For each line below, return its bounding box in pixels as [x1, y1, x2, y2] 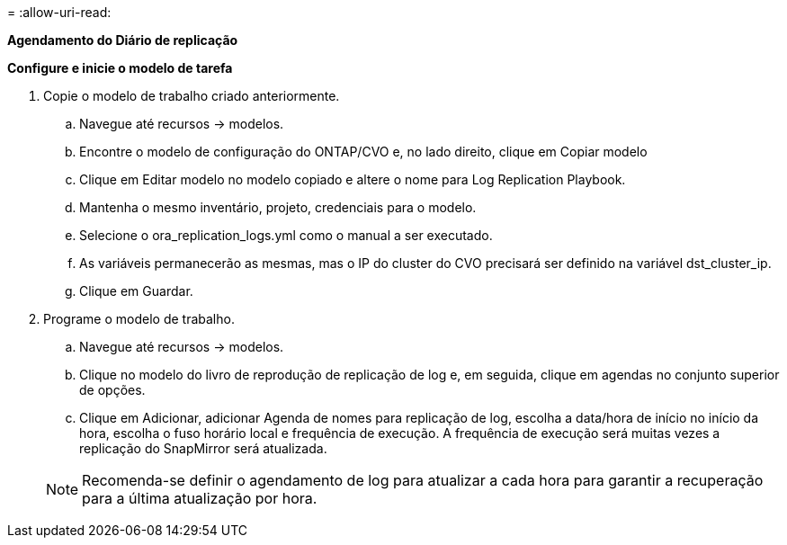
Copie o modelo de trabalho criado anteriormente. [43, 88, 340, 103]
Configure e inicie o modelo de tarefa [7, 60, 233, 76]
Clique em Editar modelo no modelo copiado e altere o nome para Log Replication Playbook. [79, 172, 626, 187]
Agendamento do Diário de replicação [7, 32, 238, 48]
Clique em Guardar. [79, 283, 193, 299]
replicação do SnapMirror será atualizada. [79, 441, 327, 456]
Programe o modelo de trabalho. [43, 311, 235, 326]
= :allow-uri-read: [7, 4, 112, 20]
